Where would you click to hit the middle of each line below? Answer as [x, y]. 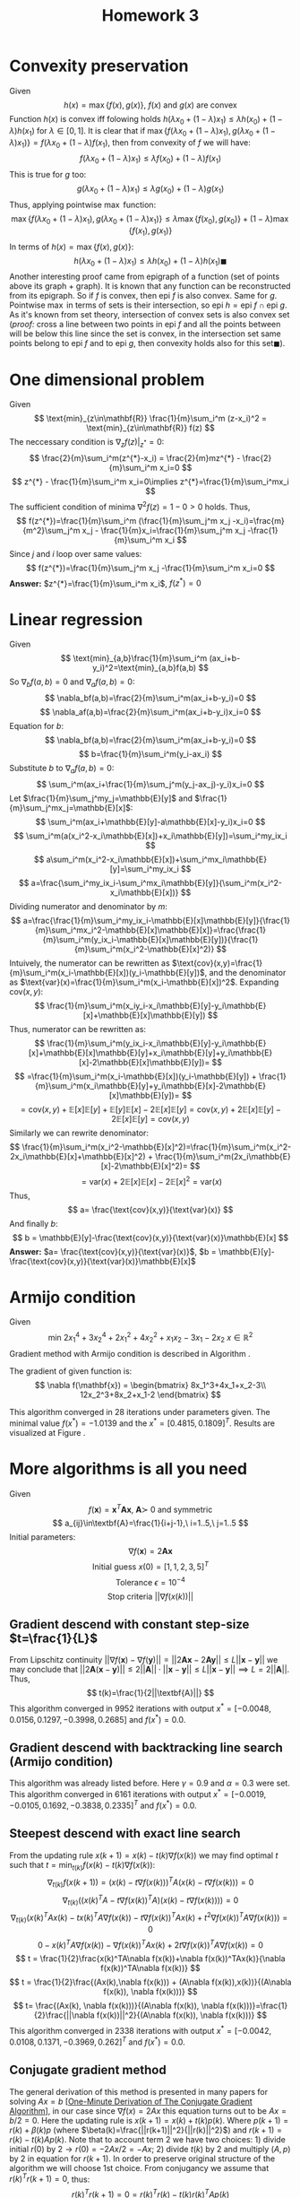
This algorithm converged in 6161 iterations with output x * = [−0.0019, [138, 1794]
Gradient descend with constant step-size [129, 1624]
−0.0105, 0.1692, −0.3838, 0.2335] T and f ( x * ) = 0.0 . [103, 1805]
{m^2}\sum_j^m [51, 530]
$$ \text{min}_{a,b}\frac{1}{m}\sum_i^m [134, 658]
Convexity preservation [99, 66]
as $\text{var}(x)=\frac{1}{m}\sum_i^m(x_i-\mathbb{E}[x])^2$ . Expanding [144, 982]
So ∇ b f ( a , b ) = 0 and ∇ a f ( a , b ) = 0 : [72, 683]
